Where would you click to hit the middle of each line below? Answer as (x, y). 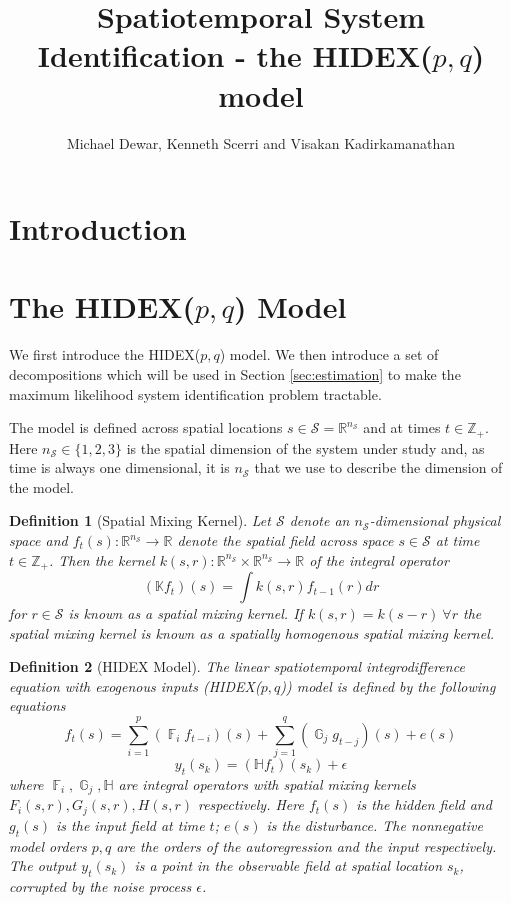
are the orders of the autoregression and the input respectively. (306, 845)
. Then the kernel (101, 559)
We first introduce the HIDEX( (105, 354)
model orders (48, 845)
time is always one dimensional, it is (119, 467)
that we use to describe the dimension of (378, 467)
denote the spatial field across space (285, 540)
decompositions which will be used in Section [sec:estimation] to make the (235, 374)
